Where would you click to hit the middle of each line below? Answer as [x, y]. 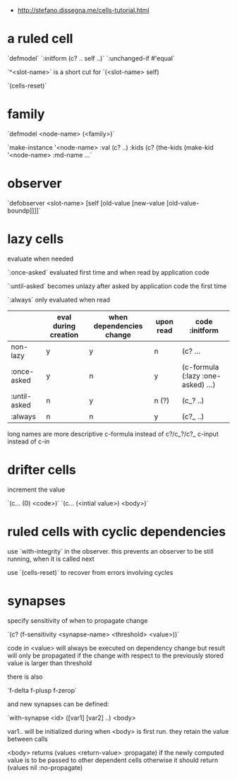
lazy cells [36, 239]
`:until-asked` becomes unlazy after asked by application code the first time [117, 286]
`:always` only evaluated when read [59, 299]
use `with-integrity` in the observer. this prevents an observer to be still [110, 551]
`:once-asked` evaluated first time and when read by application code [108, 272]
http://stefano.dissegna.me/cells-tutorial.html [83, 10]
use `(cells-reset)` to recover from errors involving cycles [90, 572]
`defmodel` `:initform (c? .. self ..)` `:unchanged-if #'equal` [91, 58]
